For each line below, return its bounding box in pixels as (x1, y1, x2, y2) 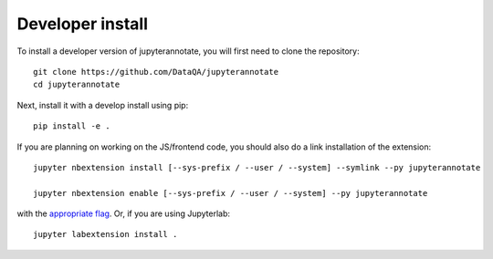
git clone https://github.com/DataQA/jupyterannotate (33, 67, 278, 77)
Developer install (16, 14, 149, 34)
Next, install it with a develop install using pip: (16, 99, 189, 110)
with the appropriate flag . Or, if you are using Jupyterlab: (16, 208, 231, 219)
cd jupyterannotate (33, 79, 121, 90)
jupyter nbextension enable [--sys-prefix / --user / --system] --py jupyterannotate (33, 188, 428, 198)
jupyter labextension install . (33, 229, 178, 240)
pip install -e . (33, 121, 110, 131)
